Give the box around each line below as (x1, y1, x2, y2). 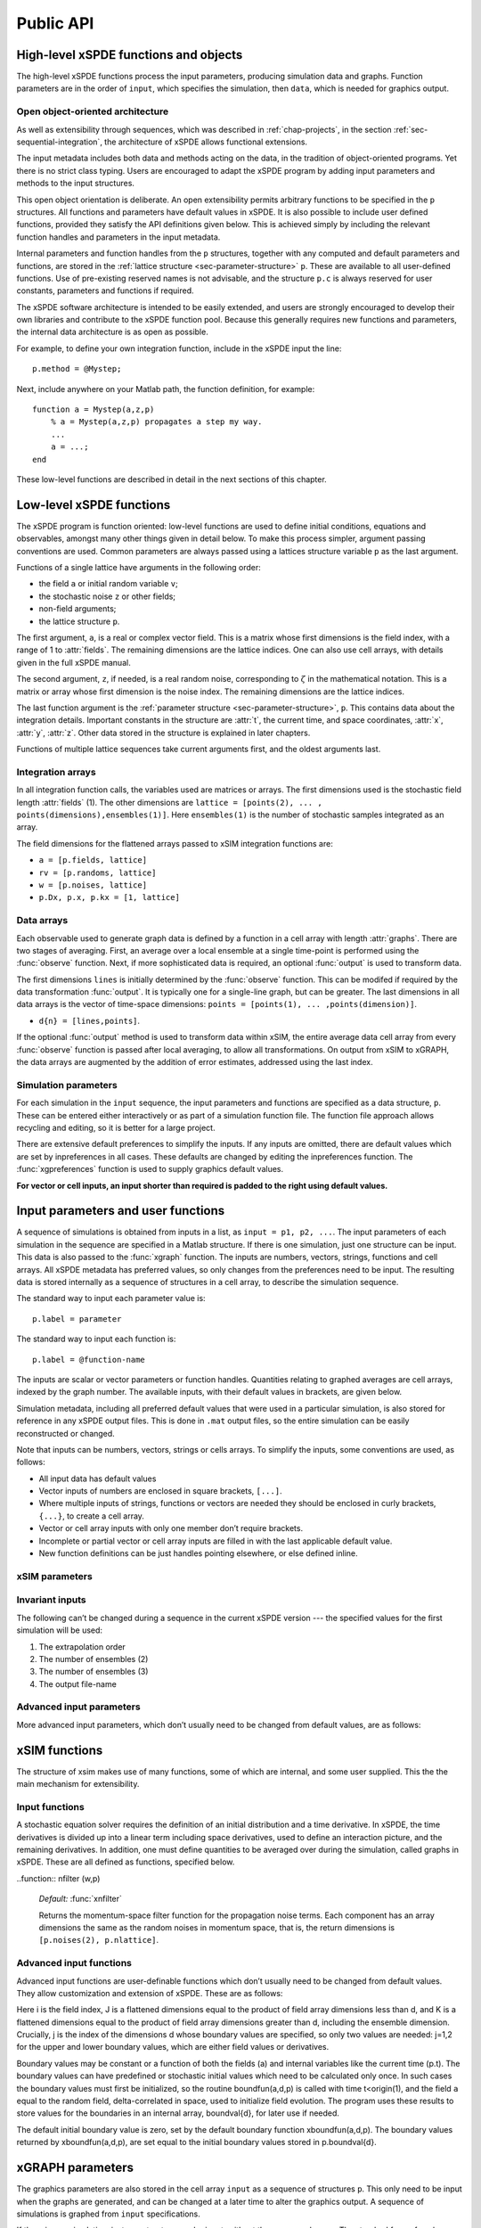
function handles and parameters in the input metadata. (16, 232, 221, 242)
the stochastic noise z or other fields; (38, 591, 176, 602)
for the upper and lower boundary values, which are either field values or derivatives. (16, 2042, 330, 2052)
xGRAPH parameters (16, 2160, 134, 2175)
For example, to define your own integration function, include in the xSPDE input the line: (16, 343, 342, 354)
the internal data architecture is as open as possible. (16, 326, 208, 338)
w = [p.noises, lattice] (38, 881, 147, 890)
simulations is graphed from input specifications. (16, 2208, 200, 2219)
